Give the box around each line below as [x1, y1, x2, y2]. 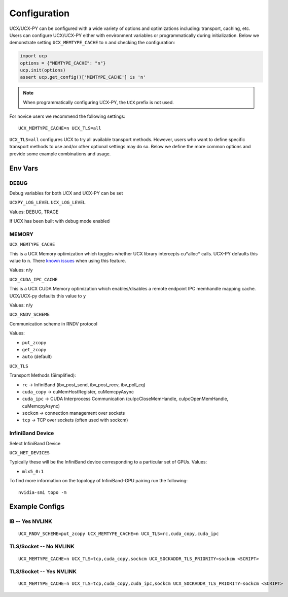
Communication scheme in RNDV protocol [9, 320, 97, 327]
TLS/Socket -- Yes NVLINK [9, 568, 77, 575]
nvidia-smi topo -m [18, 489, 67, 495]
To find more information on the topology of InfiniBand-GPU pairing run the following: [9, 478, 188, 484]
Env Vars [9, 164, 38, 173]
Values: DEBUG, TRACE [9, 209, 59, 215]
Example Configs [9, 503, 65, 511]
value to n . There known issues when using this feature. [9, 258, 126, 264]
